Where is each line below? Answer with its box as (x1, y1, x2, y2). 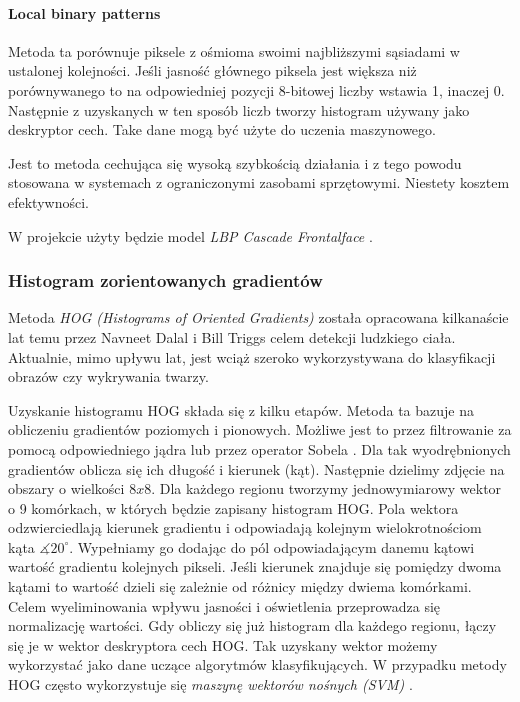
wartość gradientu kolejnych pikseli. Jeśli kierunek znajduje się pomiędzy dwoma (8, 556, 502, 577)
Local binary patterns (8, 2, 161, 23)
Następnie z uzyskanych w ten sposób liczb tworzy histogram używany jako (8, 99, 470, 120)
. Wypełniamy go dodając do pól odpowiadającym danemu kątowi (69, 536, 475, 557)
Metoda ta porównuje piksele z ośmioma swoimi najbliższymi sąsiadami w (8, 40, 460, 61)
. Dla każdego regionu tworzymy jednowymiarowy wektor (151, 478, 502, 499)
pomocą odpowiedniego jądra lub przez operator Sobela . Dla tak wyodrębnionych (8, 438, 511, 459)
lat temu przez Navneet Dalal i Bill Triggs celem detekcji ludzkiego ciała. (8, 326, 456, 347)
